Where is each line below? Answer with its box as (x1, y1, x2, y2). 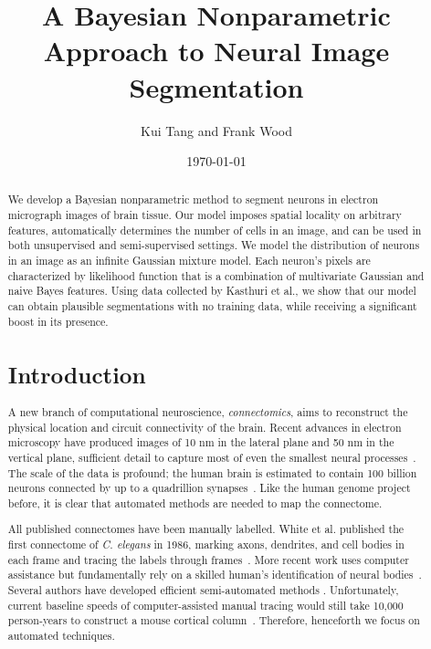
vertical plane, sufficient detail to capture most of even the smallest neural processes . (7, 449, 416, 465)
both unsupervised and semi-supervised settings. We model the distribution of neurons (7, 237, 420, 253)
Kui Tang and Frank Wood (141, 120, 292, 140)
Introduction (7, 358, 146, 390)
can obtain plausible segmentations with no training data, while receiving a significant (7, 298, 417, 314)
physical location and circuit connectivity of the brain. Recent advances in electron (7, 419, 402, 434)
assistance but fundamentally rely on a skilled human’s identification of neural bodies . (7, 567, 422, 582)
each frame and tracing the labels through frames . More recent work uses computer (7, 551, 409, 567)
